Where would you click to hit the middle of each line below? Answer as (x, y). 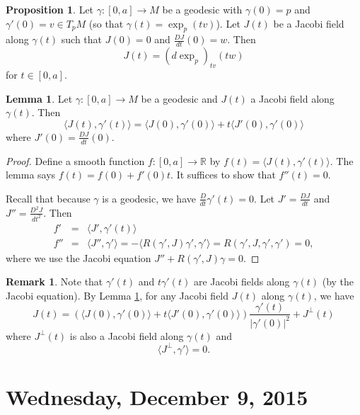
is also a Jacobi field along (127, 335)
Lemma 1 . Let (39, 98)
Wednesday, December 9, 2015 (157, 397)
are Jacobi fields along (242, 282)
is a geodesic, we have (149, 198)
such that (82, 39)
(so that (106, 23)
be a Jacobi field (309, 23)
